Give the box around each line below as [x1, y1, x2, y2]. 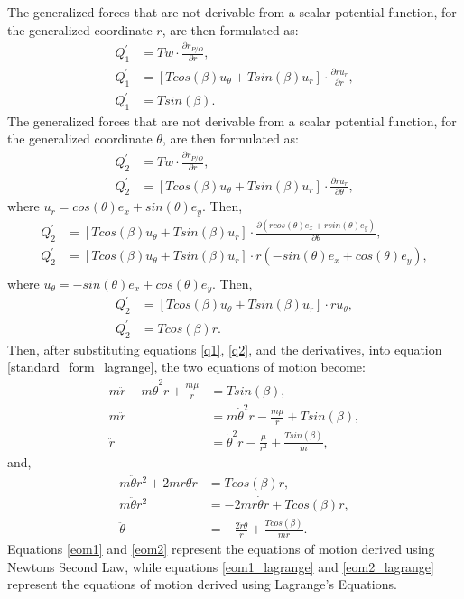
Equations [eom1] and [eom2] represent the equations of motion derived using [7, 539, 435, 558]
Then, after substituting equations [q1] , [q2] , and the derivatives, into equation [7, 339, 442, 358]
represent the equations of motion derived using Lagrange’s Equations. [7, 575, 397, 594]
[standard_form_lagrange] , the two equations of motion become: [7, 357, 366, 376]
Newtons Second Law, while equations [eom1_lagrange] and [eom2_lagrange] [7, 557, 434, 576]
